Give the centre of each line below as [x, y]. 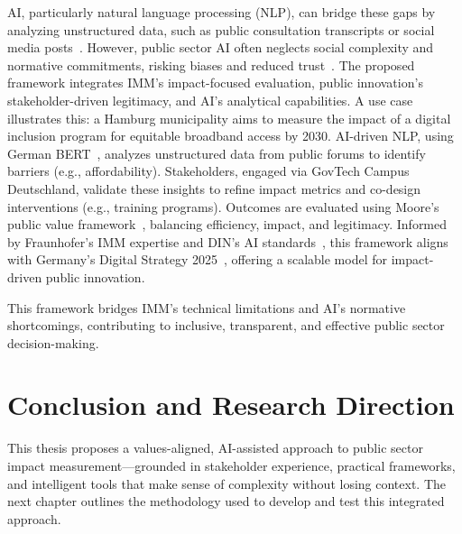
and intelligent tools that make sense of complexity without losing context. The [227, 483]
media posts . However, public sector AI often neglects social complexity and [221, 47]
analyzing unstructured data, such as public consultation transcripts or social [221, 29]
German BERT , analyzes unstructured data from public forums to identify [217, 153]
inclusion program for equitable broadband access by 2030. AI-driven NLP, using [231, 136]
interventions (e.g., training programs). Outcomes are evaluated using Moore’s [223, 206]
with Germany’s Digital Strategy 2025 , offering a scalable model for [197, 259]
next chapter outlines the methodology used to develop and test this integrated [226, 501]
